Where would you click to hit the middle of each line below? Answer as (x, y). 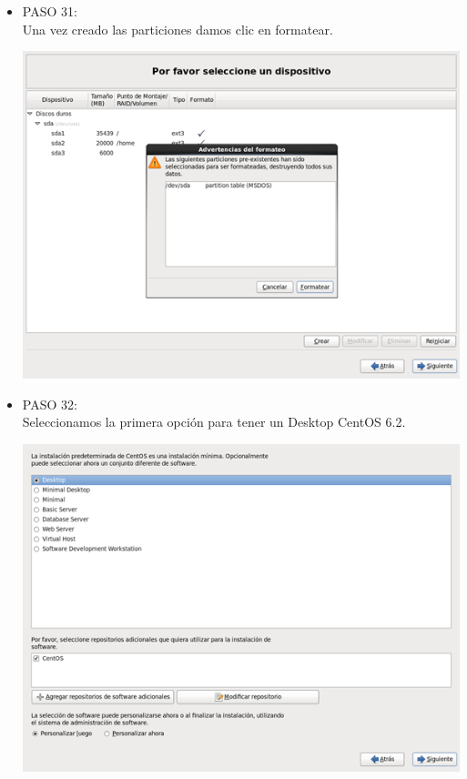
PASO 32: (50, 404)
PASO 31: (50, 11)
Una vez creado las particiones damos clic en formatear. (178, 29)
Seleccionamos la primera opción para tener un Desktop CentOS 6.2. (214, 422)
